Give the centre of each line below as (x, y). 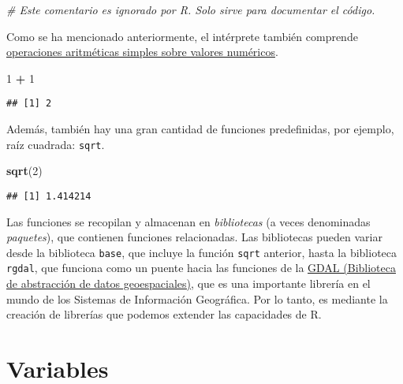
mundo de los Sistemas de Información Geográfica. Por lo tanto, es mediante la (197, 298)
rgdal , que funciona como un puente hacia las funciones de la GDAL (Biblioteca (201, 268)
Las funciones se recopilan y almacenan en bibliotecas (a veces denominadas (188, 221)
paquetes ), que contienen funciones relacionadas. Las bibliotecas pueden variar (194, 237)
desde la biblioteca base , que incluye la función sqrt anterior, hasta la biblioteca (202, 252)
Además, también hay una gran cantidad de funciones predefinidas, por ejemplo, (200, 129)
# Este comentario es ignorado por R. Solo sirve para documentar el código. (191, 9)
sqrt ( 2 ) (24, 171)
